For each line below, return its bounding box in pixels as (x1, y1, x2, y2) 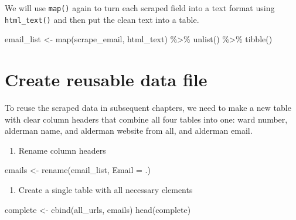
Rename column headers (18, 144, 106, 156)
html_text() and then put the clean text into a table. (5, 13, 199, 25)
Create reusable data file (5, 67, 207, 92)
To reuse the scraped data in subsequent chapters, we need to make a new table (5, 101, 291, 114)
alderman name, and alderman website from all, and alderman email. (5, 124, 253, 137)
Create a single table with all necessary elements (18, 184, 193, 195)
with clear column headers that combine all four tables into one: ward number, (5, 113, 288, 125)
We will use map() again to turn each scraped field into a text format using (5, 2, 275, 13)
